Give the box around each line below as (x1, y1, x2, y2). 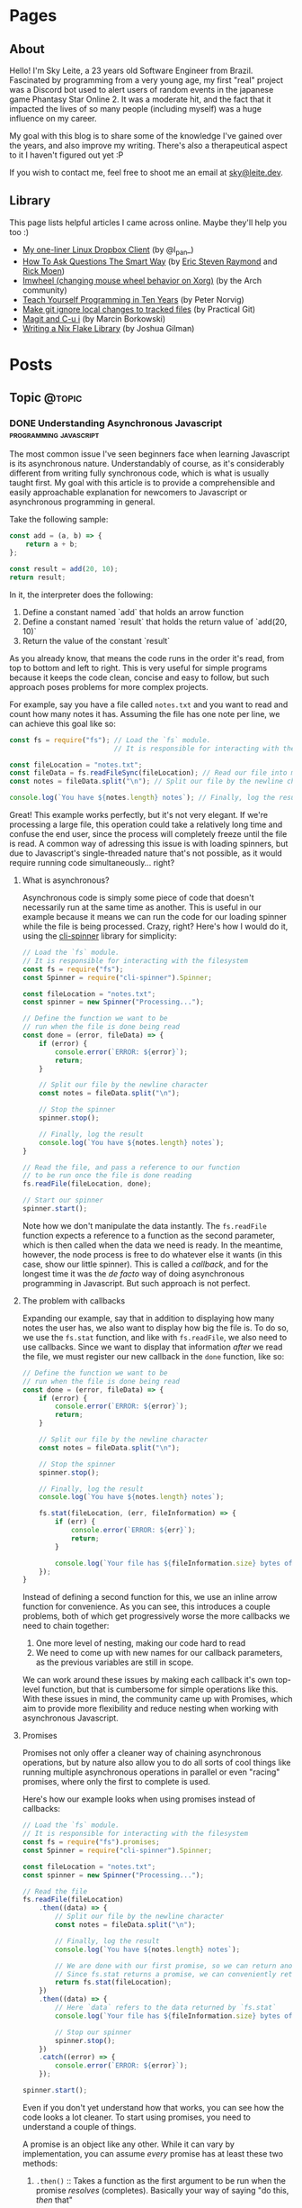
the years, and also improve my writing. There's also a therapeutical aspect (9, 141, 288, 150)
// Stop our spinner (55, 2028, 132, 2037)
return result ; (9, 573, 67, 582)
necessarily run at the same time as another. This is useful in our (22, 902, 262, 913)
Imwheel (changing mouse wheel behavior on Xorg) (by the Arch (22, 275, 262, 286)
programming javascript (9, 429, 100, 441)
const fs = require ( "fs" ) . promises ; (22, 1838, 160, 1847)
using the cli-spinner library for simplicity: (22, 931, 177, 941)
